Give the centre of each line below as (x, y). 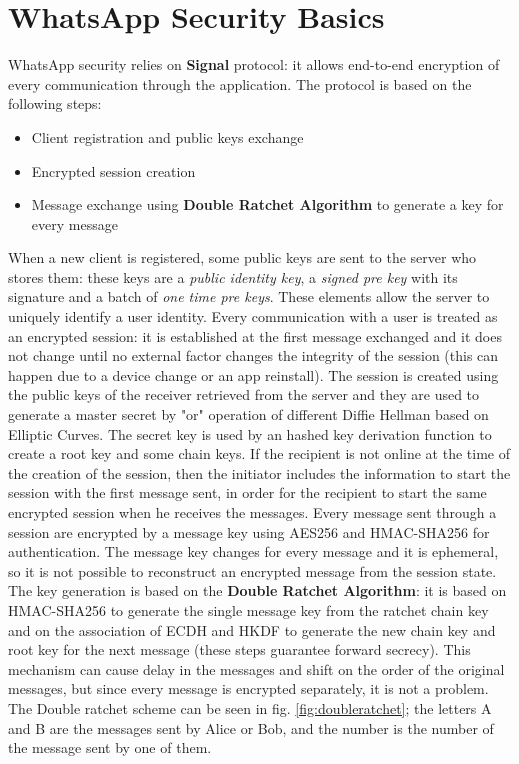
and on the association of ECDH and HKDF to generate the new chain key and (252, 629)
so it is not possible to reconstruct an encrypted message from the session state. (252, 570)
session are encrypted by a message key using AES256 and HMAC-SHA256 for (249, 531)
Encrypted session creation (113, 170)
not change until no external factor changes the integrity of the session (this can (253, 355)
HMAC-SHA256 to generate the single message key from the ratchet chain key (248, 609)
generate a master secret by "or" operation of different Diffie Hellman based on (248, 414)
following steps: (55, 103)
